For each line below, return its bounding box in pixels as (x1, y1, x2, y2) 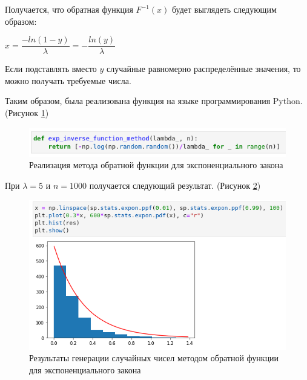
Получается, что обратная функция (5, 3, 133, 15)
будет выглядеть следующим (172, 3, 277, 15)
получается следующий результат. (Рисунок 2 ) (89, 179, 261, 191)
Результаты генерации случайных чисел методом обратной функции (29, 352, 279, 364)
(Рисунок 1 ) (5, 106, 49, 119)
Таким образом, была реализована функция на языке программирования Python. (5, 94, 303, 107)
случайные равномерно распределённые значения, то (107, 62, 301, 75)
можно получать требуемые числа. (5, 74, 131, 87)
